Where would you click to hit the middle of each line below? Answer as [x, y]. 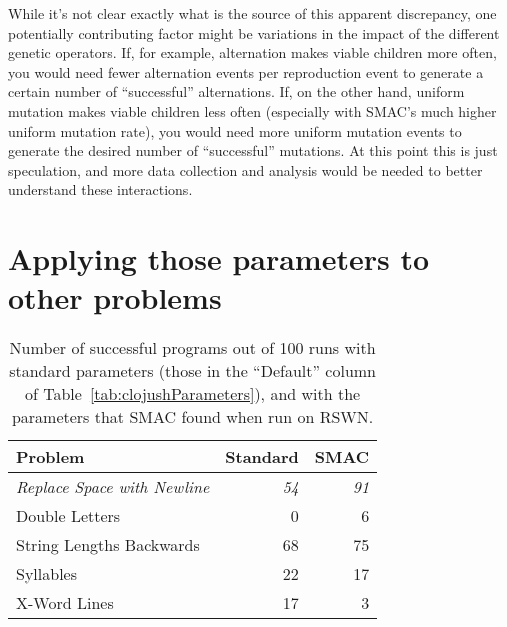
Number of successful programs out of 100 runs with [192, 348]
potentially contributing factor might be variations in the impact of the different [254, 32]
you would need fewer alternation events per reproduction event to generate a [246, 71]
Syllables [46, 574]
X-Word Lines [65, 603]
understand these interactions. [100, 189]
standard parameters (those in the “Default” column [193, 371]
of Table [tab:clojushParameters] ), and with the [192, 394]
